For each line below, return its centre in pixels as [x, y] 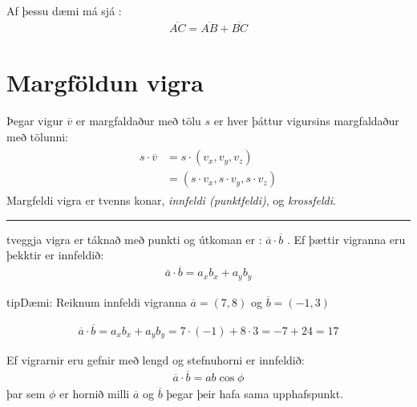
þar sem [26, 393]
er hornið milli [95, 393]
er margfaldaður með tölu [138, 120]
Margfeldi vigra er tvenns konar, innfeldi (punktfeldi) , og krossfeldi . [171, 200]
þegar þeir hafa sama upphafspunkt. [255, 393]
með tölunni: [38, 136]
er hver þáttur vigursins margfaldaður [306, 120]
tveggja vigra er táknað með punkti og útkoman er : [134, 239]
